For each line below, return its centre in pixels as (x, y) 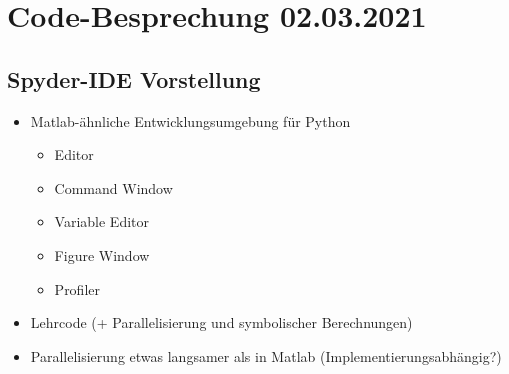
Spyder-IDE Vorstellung (134, 78)
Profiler (77, 288)
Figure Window (102, 254)
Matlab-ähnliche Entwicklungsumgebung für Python (190, 120)
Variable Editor (102, 221)
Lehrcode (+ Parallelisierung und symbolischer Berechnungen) (221, 322)
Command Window (113, 187)
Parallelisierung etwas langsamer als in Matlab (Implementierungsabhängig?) (266, 355)
